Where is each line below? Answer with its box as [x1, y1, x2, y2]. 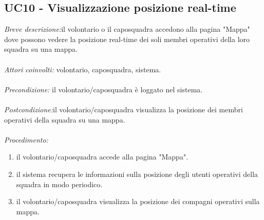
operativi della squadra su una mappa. [4, 114, 125, 125]
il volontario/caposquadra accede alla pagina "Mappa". [16, 151, 188, 162]
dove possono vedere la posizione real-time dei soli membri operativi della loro [4, 33, 250, 44]
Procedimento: [4, 134, 48, 145]
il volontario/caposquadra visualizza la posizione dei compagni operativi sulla [16, 196, 260, 207]
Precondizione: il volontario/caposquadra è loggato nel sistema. [4, 84, 203, 94]
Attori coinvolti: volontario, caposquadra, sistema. [4, 64, 161, 74]
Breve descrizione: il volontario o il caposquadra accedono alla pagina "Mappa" [4, 24, 250, 34]
